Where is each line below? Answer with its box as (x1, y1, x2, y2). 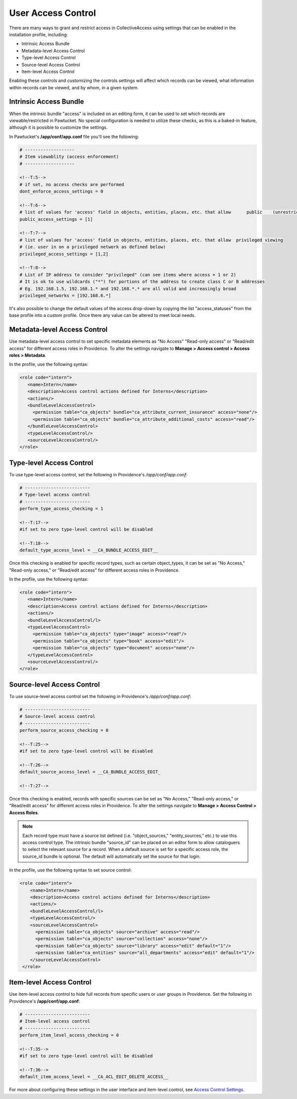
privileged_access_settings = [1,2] (19, 251, 109, 257)
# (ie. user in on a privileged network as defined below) (19, 244, 166, 250)
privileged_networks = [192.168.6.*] (19, 293, 111, 298)
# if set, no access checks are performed (19, 182, 124, 187)
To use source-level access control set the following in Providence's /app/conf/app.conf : (9, 693, 192, 699)
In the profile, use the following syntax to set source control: (9, 867, 132, 873)
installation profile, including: (9, 31, 68, 37)
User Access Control (9, 7, 96, 18)
